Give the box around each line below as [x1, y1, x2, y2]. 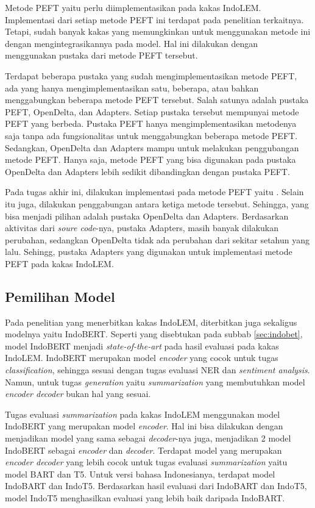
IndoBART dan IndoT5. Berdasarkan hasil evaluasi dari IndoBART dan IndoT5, [5, 479, 307, 492]
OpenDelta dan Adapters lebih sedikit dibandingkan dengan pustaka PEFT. [5, 165, 290, 177]
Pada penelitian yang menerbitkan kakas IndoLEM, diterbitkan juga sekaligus [5, 315, 297, 328]
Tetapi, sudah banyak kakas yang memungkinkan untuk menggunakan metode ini [5, 25, 311, 38]
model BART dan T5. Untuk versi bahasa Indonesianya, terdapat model [5, 467, 275, 480]
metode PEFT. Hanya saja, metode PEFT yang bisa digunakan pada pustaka [5, 153, 296, 166]
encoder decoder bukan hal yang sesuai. [5, 387, 151, 400]
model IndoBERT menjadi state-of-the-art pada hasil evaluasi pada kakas [5, 339, 279, 352]
